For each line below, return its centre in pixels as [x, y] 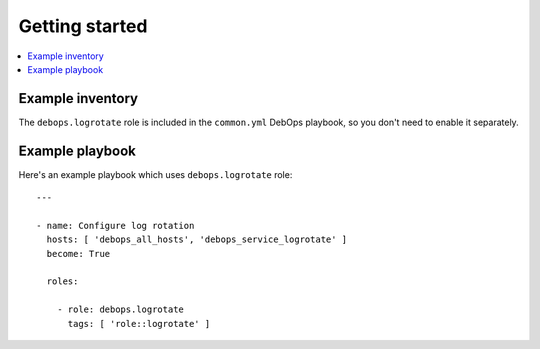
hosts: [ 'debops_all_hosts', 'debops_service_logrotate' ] [197, 239]
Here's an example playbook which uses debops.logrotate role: [155, 174]
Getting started [83, 26]
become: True [78, 253]
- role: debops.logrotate [120, 309]
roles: [62, 281]
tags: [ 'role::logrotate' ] [139, 323]
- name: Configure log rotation [115, 225]
